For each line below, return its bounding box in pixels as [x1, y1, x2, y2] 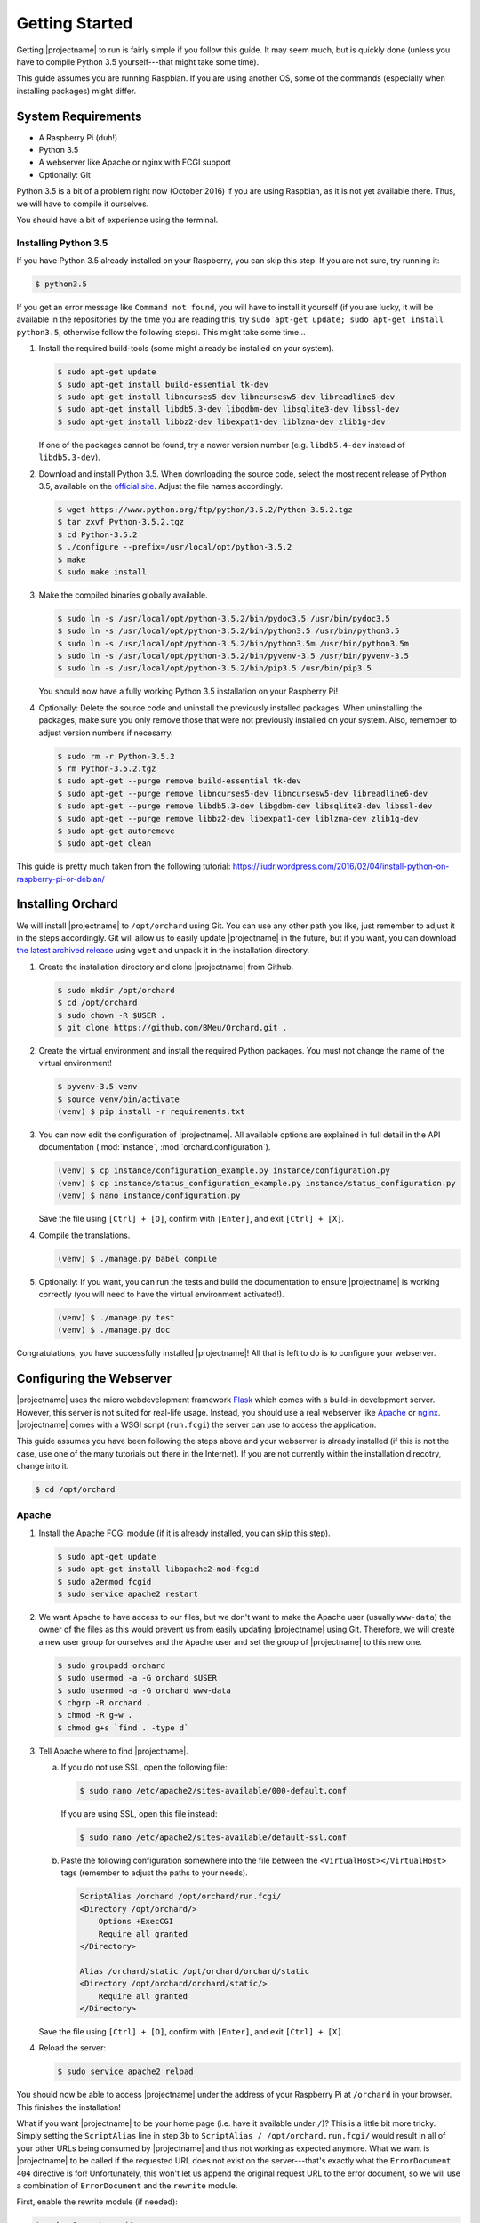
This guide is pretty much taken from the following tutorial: [16, 861, 231, 871]
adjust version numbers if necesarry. [38, 727, 173, 738]
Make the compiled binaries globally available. [38, 590, 208, 600]
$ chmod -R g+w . [57, 1710, 133, 1721]
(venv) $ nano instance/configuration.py [57, 1191, 241, 1200]
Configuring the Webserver [16, 1371, 172, 1386]
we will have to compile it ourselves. [16, 198, 149, 209]
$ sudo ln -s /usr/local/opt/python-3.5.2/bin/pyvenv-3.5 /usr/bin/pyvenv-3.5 [57, 651, 409, 662]
